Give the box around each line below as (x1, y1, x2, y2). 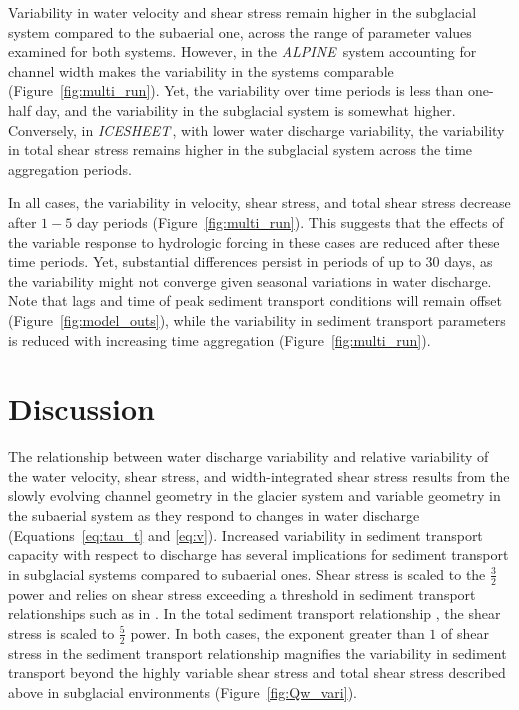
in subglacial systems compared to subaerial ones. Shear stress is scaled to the (8, 563, 486, 584)
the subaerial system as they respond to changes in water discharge (8, 505, 420, 525)
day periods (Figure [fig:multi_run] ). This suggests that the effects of (76, 211, 504, 232)
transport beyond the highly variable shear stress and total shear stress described (8, 662, 506, 683)
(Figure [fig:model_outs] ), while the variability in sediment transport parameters (8, 309, 506, 330)
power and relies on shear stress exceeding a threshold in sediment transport (8, 583, 476, 604)
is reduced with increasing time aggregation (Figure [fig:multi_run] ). (8, 329, 431, 350)
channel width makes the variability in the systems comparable (8, 60, 394, 81)
